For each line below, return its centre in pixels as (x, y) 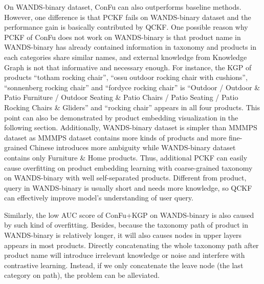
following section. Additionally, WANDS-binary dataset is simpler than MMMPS (131, 127)
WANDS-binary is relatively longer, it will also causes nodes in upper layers (123, 235)
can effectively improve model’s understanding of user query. (99, 198)
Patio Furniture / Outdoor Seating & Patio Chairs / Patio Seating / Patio (121, 97)
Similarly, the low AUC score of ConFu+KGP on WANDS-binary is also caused (129, 215)
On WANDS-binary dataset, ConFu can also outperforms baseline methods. (123, 7)
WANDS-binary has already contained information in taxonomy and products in (130, 47)
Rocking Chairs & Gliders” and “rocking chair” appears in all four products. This (132, 107)
